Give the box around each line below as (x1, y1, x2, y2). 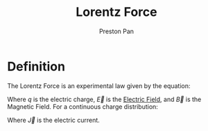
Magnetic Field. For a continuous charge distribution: (7, 102, 158, 111)
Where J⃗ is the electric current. (7, 116, 101, 124)
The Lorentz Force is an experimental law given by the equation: (7, 81, 191, 90)
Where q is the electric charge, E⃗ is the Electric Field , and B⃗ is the (7, 95, 202, 103)
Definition (7, 58, 66, 74)
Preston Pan (99, 27, 134, 35)
